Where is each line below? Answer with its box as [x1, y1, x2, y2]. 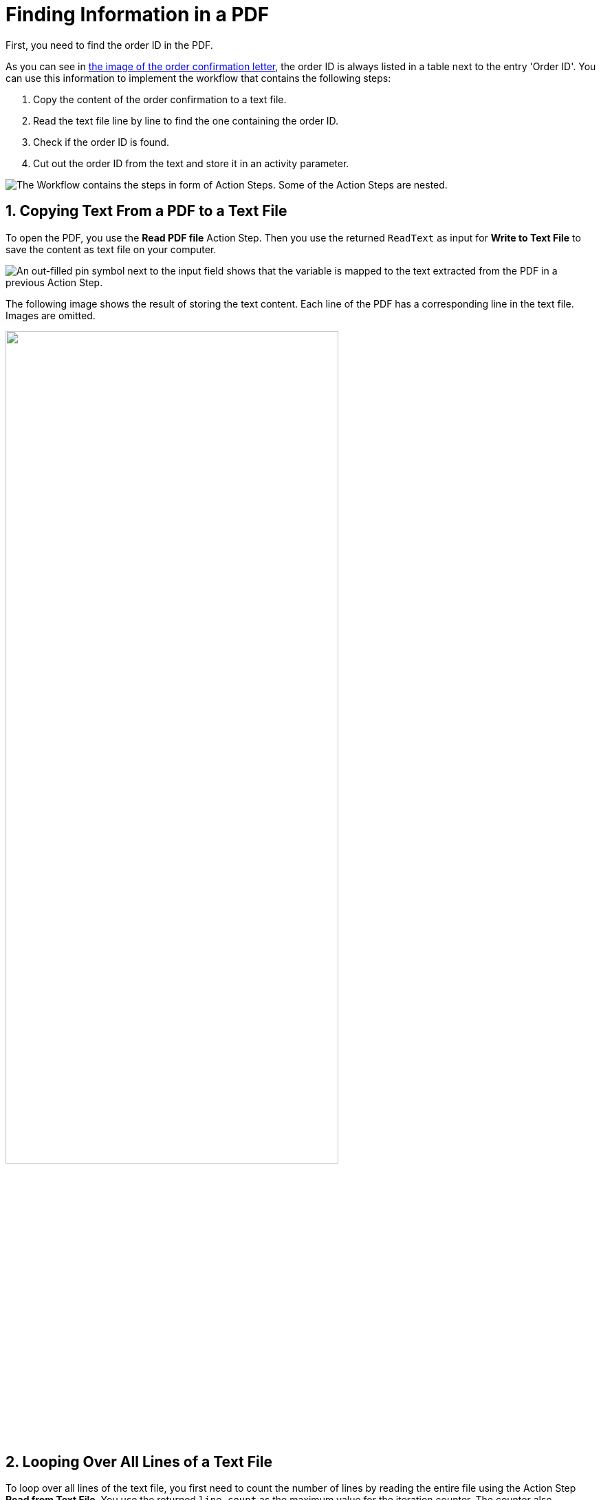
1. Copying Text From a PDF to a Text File [6, 202, 287, 220]
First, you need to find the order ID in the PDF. [6, 39, 213, 51]
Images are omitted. [6, 309, 96, 321]
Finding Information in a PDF [6, 3, 270, 26]
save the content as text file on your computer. [6, 243, 217, 255]
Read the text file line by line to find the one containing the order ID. [33, 114, 339, 127]
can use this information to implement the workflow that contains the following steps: [6, 72, 391, 84]
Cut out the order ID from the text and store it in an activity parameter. [33, 157, 349, 169]
